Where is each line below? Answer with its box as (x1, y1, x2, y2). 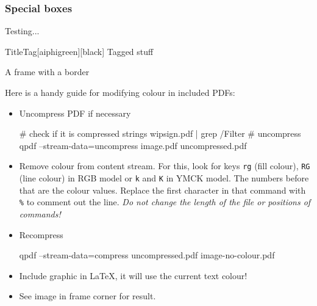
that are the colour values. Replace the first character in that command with (19, 183, 306, 196)
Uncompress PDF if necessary (19, 106, 131, 119)
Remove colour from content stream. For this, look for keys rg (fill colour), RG (19, 159, 310, 172)
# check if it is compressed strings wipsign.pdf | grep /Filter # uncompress (19, 127, 301, 140)
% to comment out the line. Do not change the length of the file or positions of (19, 195, 311, 208)
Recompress (19, 228, 63, 241)
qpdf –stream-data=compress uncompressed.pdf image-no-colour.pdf (19, 249, 275, 261)
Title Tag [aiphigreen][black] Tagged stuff (5, 45, 154, 57)
